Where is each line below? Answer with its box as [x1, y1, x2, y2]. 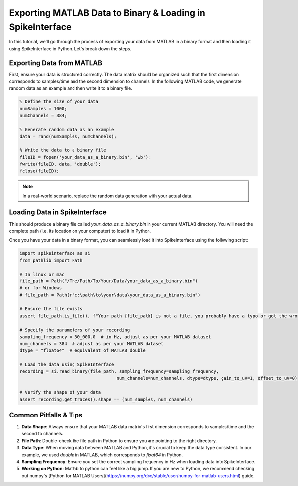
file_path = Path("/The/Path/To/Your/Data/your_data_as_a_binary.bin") [19, 278, 198, 284]
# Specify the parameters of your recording [19, 327, 130, 333]
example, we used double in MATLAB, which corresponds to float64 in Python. [21, 452, 183, 458]
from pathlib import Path [19, 257, 83, 263]
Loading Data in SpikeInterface [9, 208, 107, 216]
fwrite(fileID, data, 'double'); [19, 161, 101, 167]
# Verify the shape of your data [19, 390, 101, 395]
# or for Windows [19, 285, 62, 291]
